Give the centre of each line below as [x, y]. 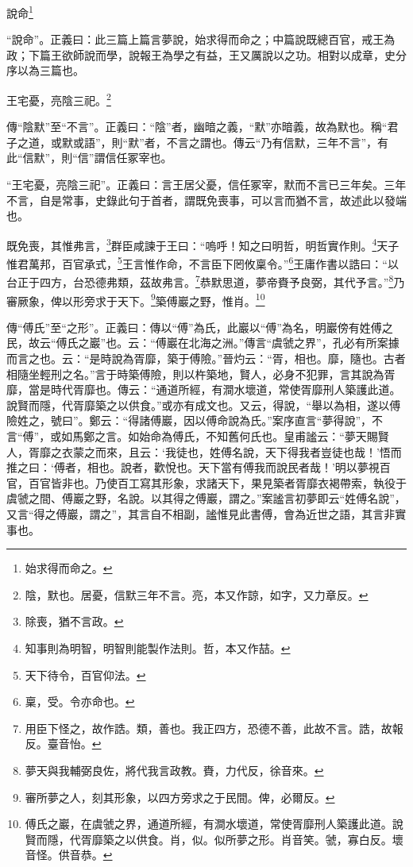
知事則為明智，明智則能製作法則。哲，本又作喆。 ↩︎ [158, 647]
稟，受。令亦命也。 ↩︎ [80, 701]
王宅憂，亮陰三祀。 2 [59, 99]
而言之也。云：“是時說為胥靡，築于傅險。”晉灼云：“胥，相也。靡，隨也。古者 [206, 358]
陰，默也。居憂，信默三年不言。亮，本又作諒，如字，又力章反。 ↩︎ [197, 594]
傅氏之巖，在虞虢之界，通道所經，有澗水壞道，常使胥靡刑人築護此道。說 [214, 824]
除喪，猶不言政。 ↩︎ [74, 621]
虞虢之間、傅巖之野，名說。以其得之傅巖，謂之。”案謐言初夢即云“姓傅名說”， [206, 498]
